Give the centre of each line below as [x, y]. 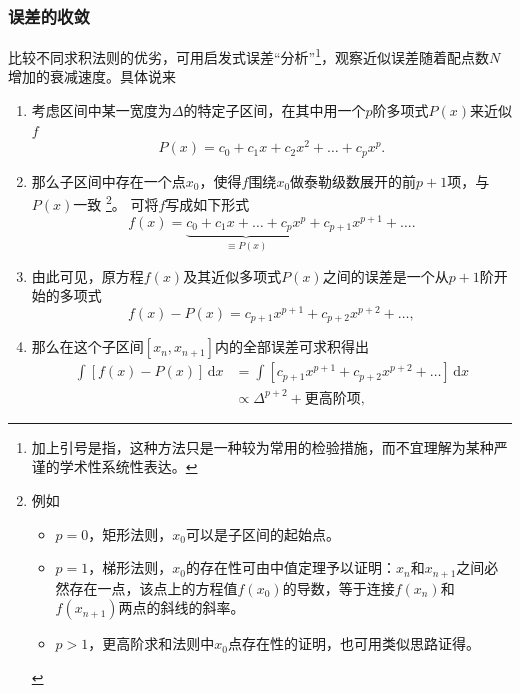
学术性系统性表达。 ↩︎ [128, 466]
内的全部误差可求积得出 [292, 346]
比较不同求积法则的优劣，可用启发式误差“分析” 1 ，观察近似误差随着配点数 [249, 55]
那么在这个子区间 [87, 346]
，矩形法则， [130, 533]
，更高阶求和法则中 [151, 643]
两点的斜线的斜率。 [181, 607]
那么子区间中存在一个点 [108, 180]
